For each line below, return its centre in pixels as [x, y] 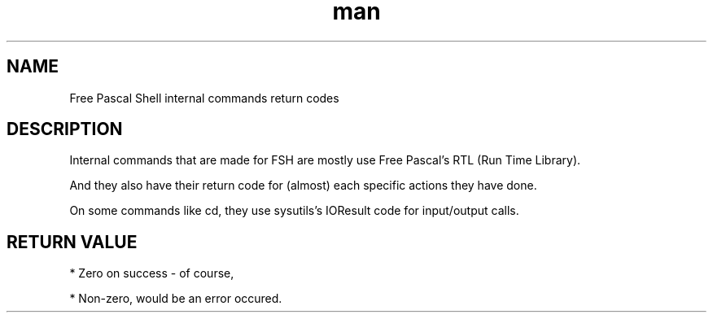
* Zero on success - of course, [152, 273]
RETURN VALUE [72, 242]
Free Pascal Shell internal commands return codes [204, 98]
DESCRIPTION [65, 129]
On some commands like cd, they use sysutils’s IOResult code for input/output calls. [294, 211]
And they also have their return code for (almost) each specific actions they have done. [303, 186]
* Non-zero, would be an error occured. [176, 299]
